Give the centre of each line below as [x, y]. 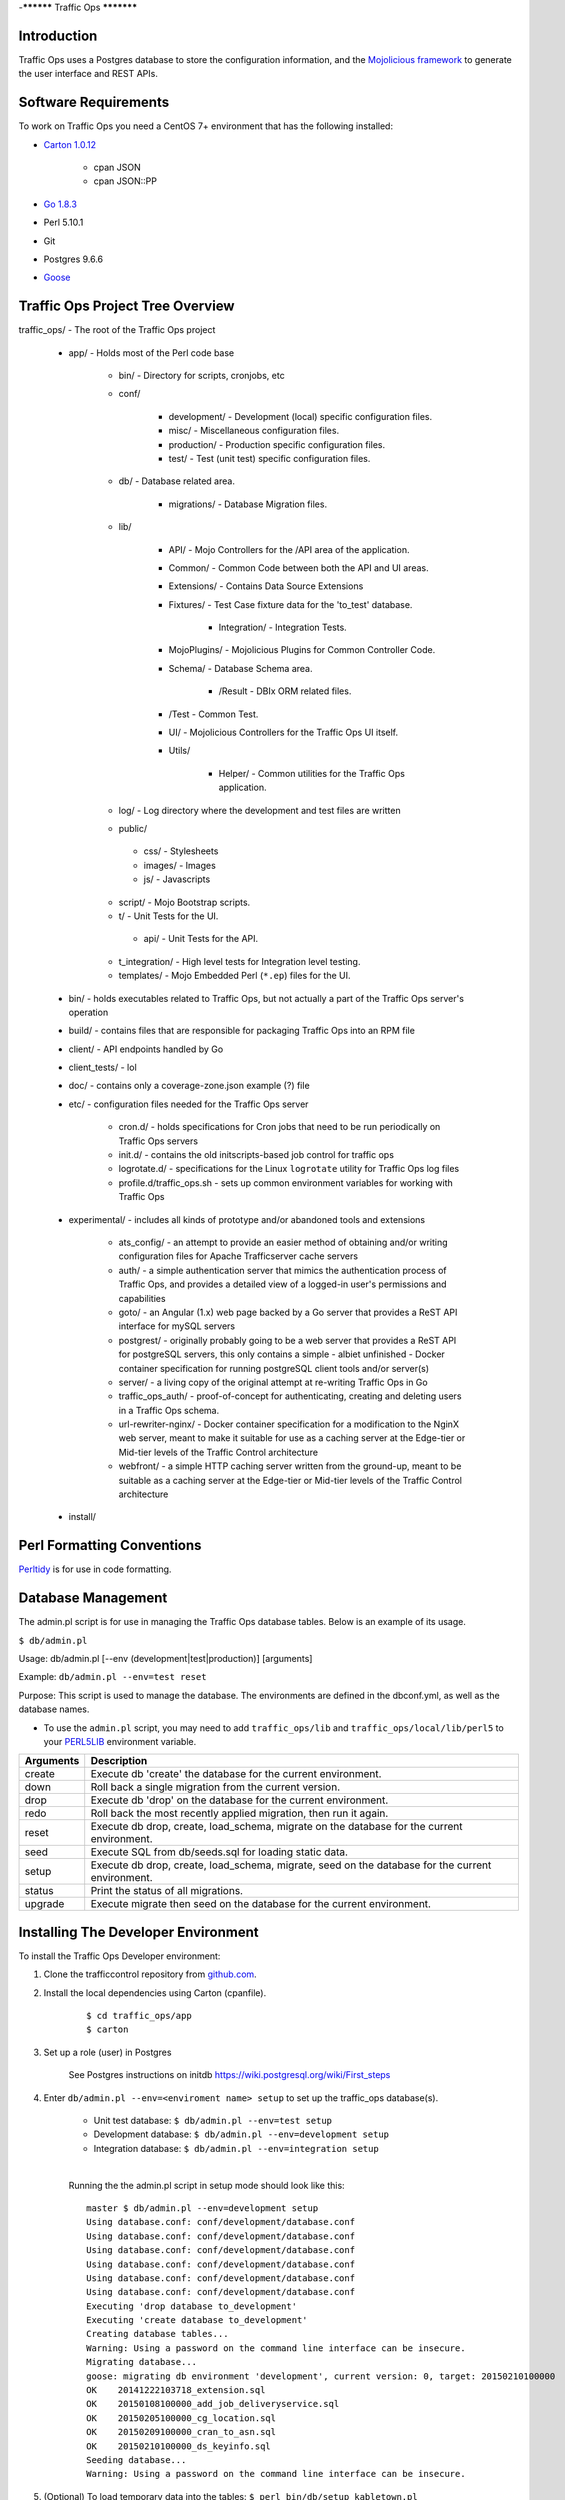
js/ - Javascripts [177, 879]
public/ [133, 828]
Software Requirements [94, 102]
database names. [54, 1709]
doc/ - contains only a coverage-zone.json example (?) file [189, 1086]
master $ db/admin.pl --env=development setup [202, 2208]
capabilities [142, 1298]
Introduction [58, 35]
